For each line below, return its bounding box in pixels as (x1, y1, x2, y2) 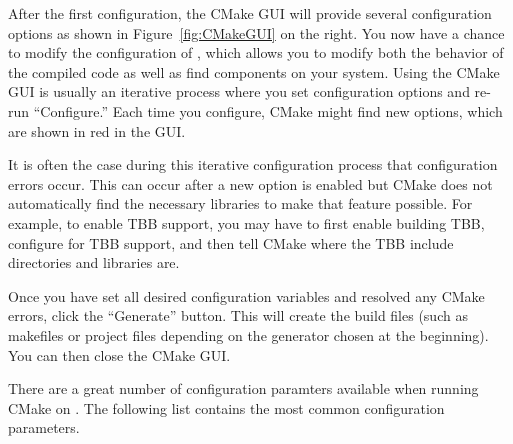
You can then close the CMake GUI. (8, 344, 231, 365)
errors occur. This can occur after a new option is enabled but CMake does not (8, 173, 493, 194)
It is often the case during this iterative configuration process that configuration (8, 154, 498, 175)
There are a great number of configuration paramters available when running (8, 378, 479, 399)
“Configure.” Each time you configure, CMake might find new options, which (33, 100, 503, 121)
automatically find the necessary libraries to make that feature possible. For (8, 193, 473, 214)
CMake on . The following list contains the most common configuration (8, 397, 445, 418)
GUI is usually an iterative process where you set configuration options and (8, 81, 470, 102)
